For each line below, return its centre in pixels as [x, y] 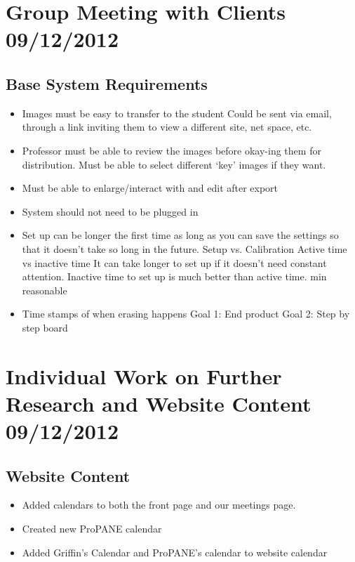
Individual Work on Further [144, 375]
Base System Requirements [107, 83]
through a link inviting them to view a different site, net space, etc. [167, 127]
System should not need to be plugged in [110, 211]
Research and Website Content [159, 403]
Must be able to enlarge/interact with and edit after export [150, 188]
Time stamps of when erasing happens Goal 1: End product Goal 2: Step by [186, 314]
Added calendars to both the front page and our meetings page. [159, 505]
